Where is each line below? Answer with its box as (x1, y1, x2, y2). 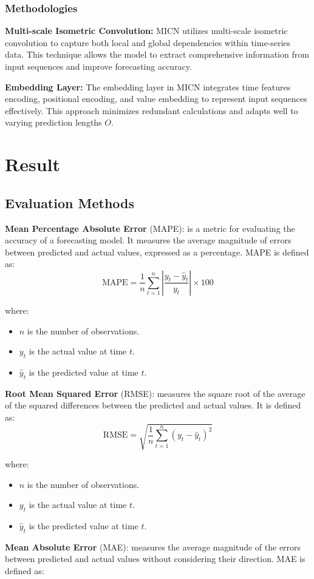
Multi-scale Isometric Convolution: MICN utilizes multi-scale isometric (5, 24, 288, 37)
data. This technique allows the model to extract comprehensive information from (5, 48, 309, 61)
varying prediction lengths (5, 116, 102, 129)
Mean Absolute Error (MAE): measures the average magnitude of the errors (5, 540, 301, 553)
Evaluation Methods (5, 193, 135, 212)
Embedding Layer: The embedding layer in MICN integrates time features (5, 80, 291, 93)
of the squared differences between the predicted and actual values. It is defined (5, 399, 301, 411)
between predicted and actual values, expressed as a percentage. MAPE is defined (5, 245, 309, 258)
